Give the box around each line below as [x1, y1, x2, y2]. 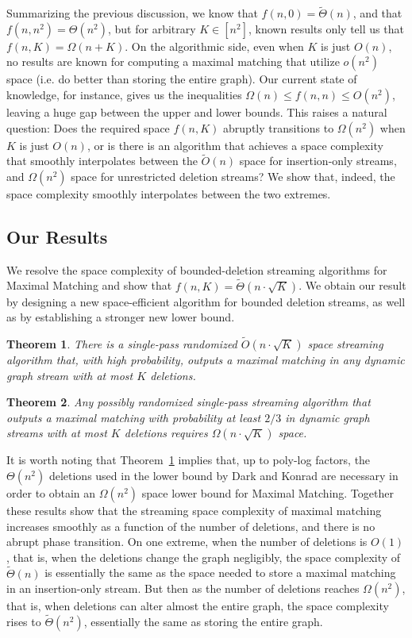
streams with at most [6, 425, 107, 441]
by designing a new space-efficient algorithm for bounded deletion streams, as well [6, 293, 406, 309]
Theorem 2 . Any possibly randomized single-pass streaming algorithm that [6, 394, 371, 410]
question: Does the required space [6, 119, 170, 136]
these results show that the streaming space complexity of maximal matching [6, 502, 382, 518]
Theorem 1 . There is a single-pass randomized [6, 336, 237, 352]
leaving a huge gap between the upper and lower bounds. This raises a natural [6, 104, 387, 120]
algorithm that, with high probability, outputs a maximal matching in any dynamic [6, 352, 405, 368]
